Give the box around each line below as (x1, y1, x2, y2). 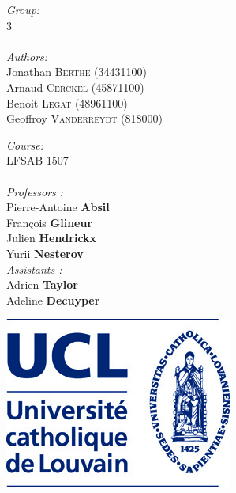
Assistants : (6, 260, 62, 277)
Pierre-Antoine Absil (6, 199, 110, 215)
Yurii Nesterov (6, 245, 84, 261)
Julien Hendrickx (6, 229, 97, 246)
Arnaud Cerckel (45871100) (6, 78, 144, 95)
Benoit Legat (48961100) (6, 94, 128, 111)
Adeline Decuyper (6, 291, 100, 308)
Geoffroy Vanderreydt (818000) (6, 110, 163, 127)
